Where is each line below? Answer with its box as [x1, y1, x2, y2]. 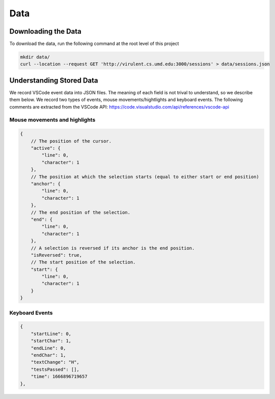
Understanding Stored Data [9, 76, 99, 85]
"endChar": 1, [31, 352, 66, 358]
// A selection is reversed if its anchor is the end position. [31, 245, 195, 251]
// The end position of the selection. [31, 209, 131, 215]
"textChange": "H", [31, 359, 80, 365]
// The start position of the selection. [31, 259, 136, 265]
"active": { [31, 145, 61, 151]
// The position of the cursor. [31, 138, 112, 144]
